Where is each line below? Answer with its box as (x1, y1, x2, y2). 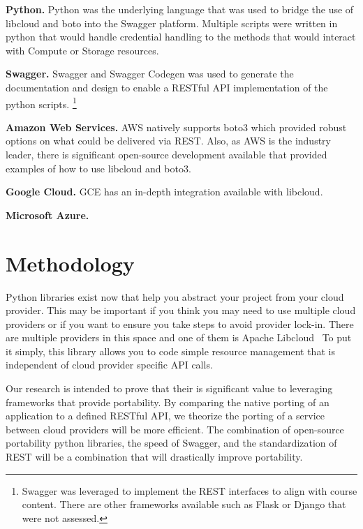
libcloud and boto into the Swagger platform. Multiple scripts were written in (6, 15, 338, 30)
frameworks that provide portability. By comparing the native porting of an (6, 394, 329, 409)
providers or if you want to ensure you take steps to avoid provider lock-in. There (6, 316, 354, 331)
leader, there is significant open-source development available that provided (6, 147, 327, 161)
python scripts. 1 (6, 94, 77, 111)
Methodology (6, 248, 135, 277)
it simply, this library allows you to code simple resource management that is (6, 343, 335, 358)
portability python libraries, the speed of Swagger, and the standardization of (6, 435, 337, 450)
